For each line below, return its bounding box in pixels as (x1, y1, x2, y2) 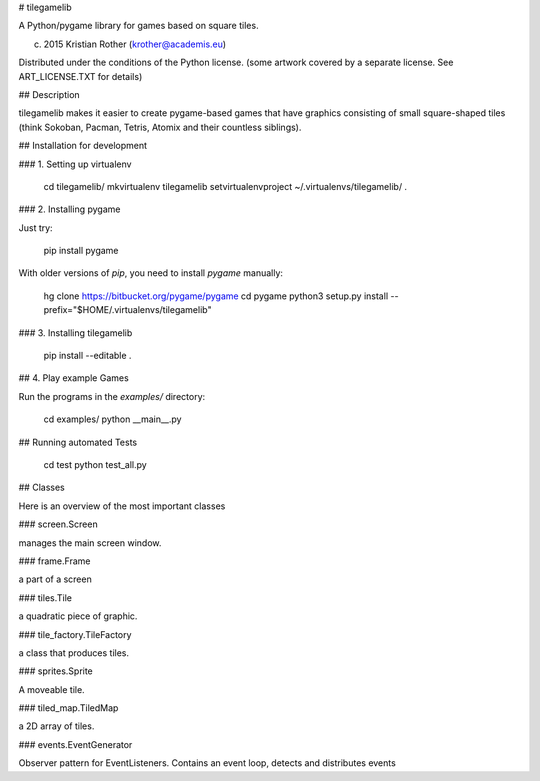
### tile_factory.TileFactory (18, 628, 132, 640)
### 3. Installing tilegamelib (18, 326, 133, 339)
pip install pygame (43, 245, 119, 257)
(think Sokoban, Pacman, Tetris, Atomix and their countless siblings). (18, 121, 302, 133)
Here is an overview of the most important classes (18, 500, 226, 512)
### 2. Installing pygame (18, 203, 121, 215)
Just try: (18, 221, 54, 234)
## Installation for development (18, 140, 148, 152)
